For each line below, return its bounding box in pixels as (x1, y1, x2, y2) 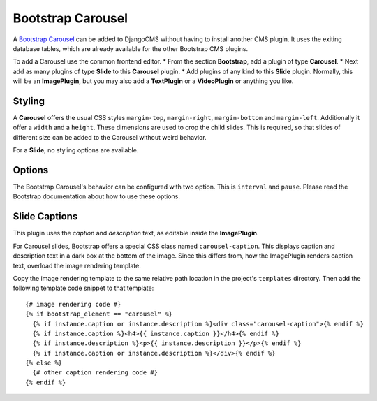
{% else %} (25, 359, 63, 367)
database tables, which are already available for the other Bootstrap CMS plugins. (13, 44, 248, 52)
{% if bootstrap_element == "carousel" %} (25, 310, 173, 318)
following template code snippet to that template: (13, 284, 154, 293)
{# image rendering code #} (25, 300, 121, 308)
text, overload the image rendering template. (13, 261, 141, 270)
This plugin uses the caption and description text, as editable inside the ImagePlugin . (13, 229, 259, 238)
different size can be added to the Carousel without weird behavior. (13, 133, 207, 141)
